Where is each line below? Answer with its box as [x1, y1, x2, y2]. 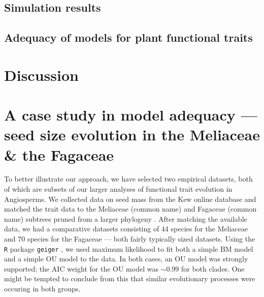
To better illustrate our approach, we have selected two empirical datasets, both [4, 173, 253, 184]
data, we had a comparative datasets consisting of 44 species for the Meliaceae [4, 223, 248, 234]
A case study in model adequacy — [4, 104, 257, 125]
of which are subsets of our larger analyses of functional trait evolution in [4, 184, 233, 194]
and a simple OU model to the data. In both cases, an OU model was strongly [4, 253, 248, 264]
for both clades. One [181, 263, 245, 274]
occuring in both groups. [4, 283, 81, 294]
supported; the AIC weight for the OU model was [4, 263, 158, 274]
